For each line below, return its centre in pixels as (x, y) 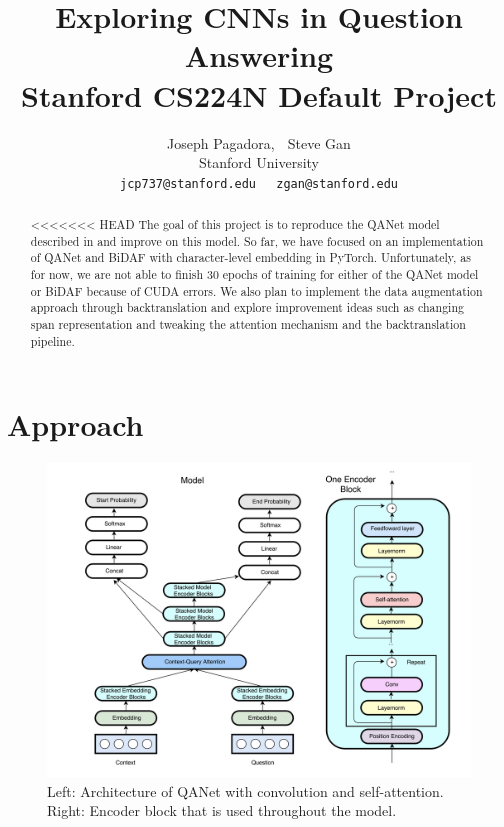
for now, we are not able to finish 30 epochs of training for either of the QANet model (254, 274)
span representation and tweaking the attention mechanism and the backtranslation (248, 324)
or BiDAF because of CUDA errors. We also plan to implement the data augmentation (256, 290)
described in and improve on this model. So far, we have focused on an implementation (257, 240)
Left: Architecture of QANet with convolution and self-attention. (245, 790)
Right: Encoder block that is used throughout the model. (222, 810)
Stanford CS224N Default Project (259, 94)
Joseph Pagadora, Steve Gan (259, 142)
